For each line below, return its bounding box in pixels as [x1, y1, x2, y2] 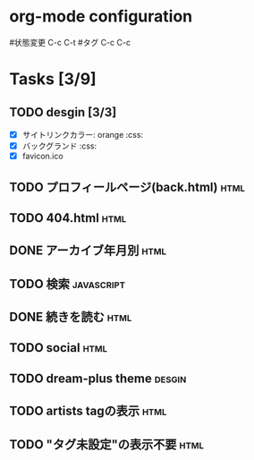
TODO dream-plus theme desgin [9, 371, 187, 386]
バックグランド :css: [21, 141, 97, 151]
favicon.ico [21, 150, 64, 162]
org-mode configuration [9, 6, 193, 27]
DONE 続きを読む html [9, 310, 132, 325]
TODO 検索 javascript [9, 276, 126, 292]
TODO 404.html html [9, 210, 127, 226]
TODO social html [9, 340, 108, 355]
